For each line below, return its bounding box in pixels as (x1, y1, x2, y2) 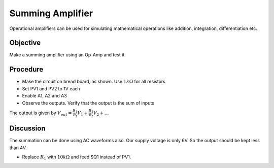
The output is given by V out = (9, 110, 72, 117)
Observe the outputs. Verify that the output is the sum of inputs (22, 99, 154, 106)
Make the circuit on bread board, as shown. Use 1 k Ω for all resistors (22, 79, 166, 85)
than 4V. (9, 145, 27, 151)
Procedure (9, 65, 44, 74)
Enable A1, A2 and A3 (22, 93, 67, 99)
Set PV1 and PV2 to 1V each (22, 85, 81, 91)
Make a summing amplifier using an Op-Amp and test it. (9, 52, 126, 58)
